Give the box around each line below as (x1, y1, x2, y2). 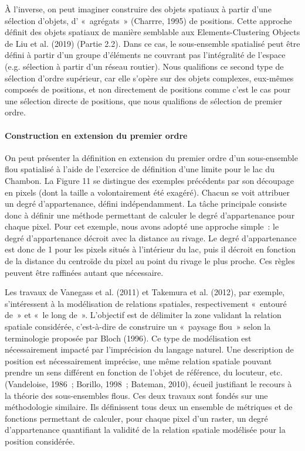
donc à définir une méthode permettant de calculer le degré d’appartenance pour (5, 209, 295, 221)
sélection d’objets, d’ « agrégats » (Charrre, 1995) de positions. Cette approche (5, 14, 292, 26)
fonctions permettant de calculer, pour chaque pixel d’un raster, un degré (5, 412, 268, 424)
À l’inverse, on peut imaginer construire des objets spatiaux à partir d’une (5, 3, 272, 15)
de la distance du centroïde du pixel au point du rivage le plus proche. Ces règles (5, 255, 295, 267)
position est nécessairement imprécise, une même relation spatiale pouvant (5, 354, 272, 367)
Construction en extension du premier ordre (5, 129, 188, 141)
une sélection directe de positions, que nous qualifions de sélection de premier (5, 94, 283, 107)
